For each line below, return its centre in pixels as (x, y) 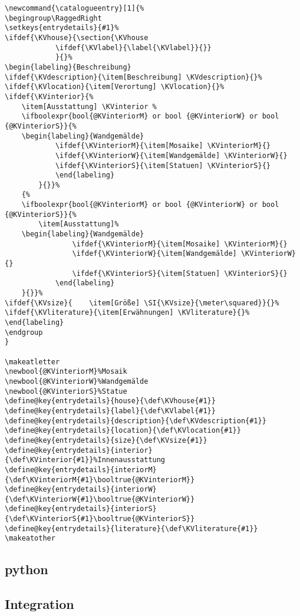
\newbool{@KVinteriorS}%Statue (66, 391)
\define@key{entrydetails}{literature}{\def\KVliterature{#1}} (131, 528)
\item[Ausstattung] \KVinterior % (89, 106)
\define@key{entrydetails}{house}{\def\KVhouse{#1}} (110, 401)
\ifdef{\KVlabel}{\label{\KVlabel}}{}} (133, 47)
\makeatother (30, 538)
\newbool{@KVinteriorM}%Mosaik (66, 372)
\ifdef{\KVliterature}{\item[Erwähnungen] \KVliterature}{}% (127, 313)
